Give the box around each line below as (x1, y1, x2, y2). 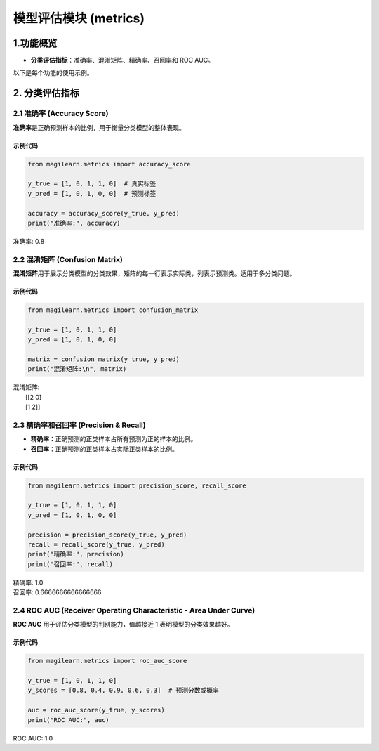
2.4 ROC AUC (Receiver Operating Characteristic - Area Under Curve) (13, 605, 255, 615)
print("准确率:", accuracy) (27, 218, 121, 227)
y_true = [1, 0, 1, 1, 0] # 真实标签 (27, 180, 157, 188)
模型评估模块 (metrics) (13, 11, 145, 26)
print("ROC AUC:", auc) (27, 716, 110, 724)
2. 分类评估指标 (13, 87, 80, 99)
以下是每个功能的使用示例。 (13, 69, 93, 77)
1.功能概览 (13, 37, 58, 49)
